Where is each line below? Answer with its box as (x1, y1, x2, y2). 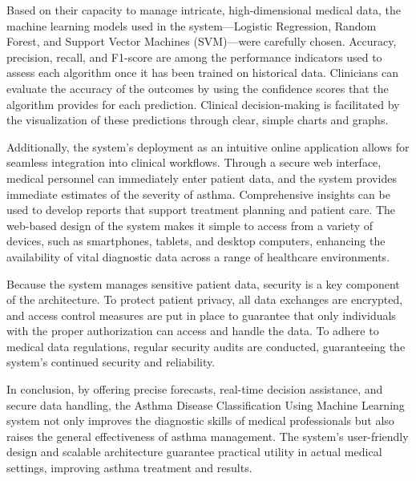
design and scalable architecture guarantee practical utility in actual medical (6, 443, 382, 460)
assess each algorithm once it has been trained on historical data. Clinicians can (6, 64, 399, 81)
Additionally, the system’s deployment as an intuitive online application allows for (6, 138, 410, 155)
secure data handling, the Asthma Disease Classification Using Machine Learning (6, 396, 405, 413)
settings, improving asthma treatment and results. (6, 459, 252, 476)
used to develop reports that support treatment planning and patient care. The (6, 201, 396, 218)
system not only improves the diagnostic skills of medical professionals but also (6, 412, 394, 429)
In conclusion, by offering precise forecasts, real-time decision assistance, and (6, 381, 383, 398)
